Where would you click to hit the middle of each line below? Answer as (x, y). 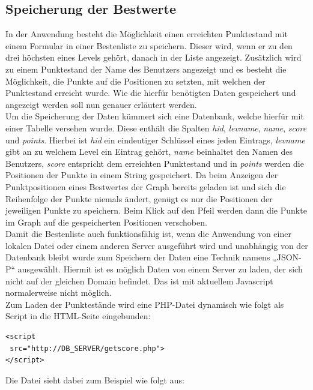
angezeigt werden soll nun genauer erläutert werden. (101, 104)
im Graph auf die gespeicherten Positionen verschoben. (106, 222)
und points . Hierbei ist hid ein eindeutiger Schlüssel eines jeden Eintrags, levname (155, 139)
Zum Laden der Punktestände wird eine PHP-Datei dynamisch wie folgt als (145, 304)
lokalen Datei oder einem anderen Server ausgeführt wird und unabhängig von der (157, 245)
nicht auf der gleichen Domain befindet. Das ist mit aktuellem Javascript (139, 280)
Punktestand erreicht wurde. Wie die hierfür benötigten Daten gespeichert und (151, 93)
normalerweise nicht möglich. (59, 292)
